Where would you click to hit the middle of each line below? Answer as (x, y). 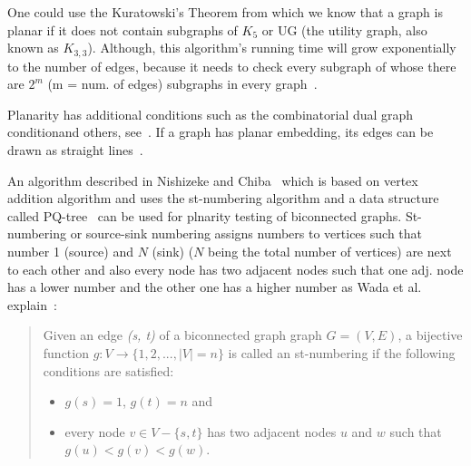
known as (33, 48)
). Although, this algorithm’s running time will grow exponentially (272, 48)
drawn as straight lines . (75, 150)
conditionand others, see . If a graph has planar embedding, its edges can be (221, 132)
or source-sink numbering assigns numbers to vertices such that (246, 233)
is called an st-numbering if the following (342, 352)
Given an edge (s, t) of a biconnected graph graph (182, 335)
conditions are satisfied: (108, 370)
